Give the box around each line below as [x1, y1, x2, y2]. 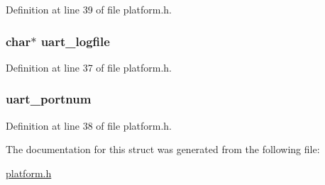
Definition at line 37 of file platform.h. [6, 60, 172, 74]
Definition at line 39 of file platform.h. [6, 2, 172, 16]
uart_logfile [40, 32, 110, 50]
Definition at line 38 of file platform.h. [6, 118, 172, 133]
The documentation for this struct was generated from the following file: [6, 142, 320, 157]
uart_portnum [6, 90, 92, 108]
